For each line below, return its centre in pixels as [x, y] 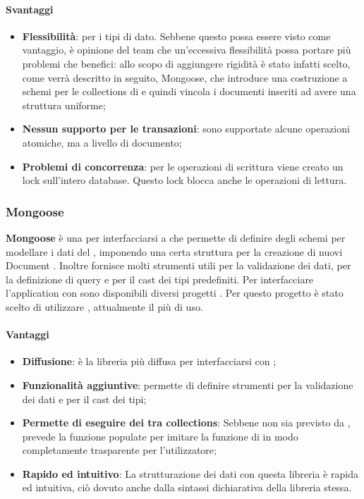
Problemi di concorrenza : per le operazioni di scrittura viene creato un [183, 166]
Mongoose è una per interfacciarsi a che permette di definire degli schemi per [176, 237]
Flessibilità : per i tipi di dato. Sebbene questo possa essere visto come [176, 36]
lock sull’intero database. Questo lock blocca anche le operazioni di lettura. [184, 180]
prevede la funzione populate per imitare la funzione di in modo [160, 436]
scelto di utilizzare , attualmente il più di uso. [104, 306]
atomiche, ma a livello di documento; [102, 142]
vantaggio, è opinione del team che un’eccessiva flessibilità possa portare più [187, 50]
